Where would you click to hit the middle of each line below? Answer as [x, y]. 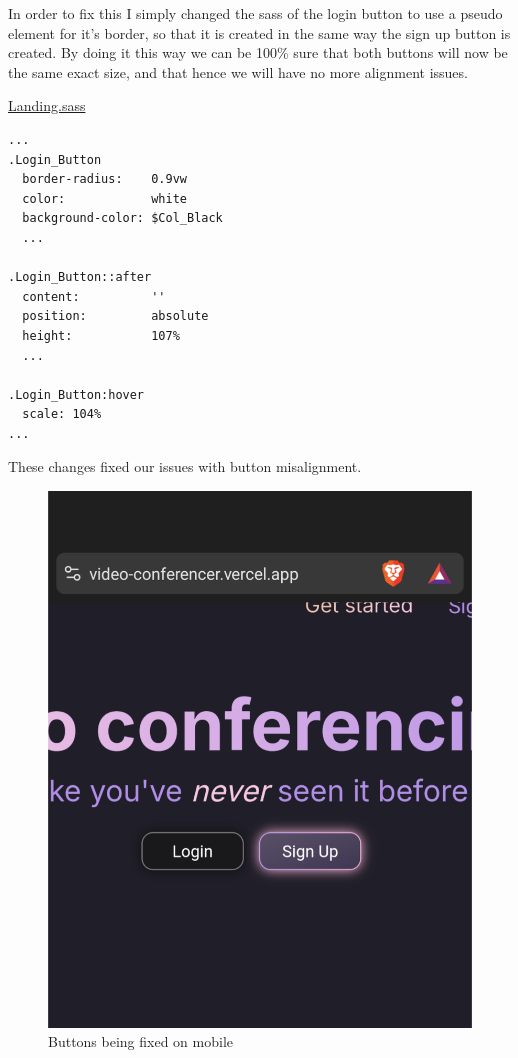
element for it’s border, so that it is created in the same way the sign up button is [259, 32]
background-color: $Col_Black [122, 218]
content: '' [94, 296]
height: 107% [101, 335]
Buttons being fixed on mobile [141, 1041]
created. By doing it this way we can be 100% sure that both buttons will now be [258, 52]
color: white [104, 198]
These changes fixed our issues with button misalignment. [185, 466]
